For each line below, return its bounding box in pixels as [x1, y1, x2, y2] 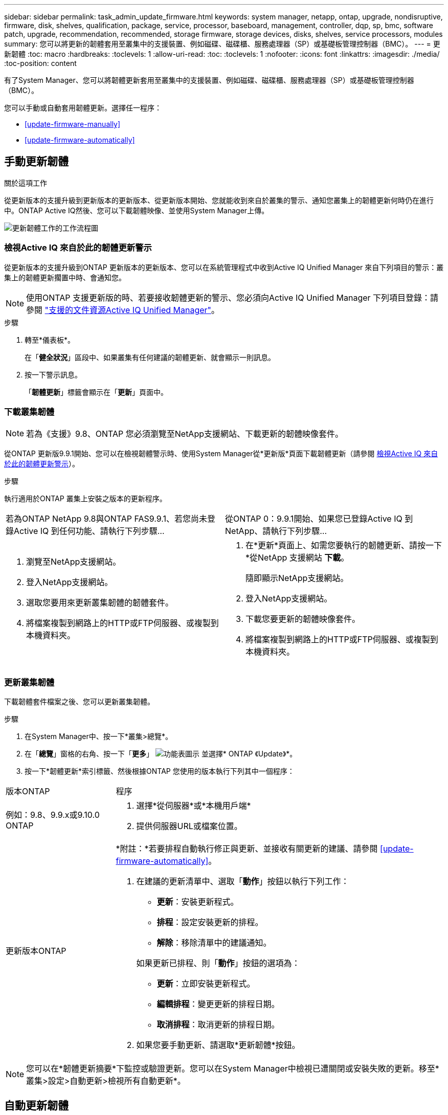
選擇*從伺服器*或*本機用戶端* [136, 800, 251, 811]
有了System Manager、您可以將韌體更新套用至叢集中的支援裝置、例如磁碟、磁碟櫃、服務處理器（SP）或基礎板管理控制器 [4, 76, 414, 84]
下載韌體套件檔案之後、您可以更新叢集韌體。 [4, 697, 154, 706]
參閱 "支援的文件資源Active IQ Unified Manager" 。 [26, 304, 220, 315]
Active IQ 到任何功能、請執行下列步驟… [14, 526, 165, 537]
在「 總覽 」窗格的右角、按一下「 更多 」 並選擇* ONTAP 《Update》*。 [25, 749, 297, 759]
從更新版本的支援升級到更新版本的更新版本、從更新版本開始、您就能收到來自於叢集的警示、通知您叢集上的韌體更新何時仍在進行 [4, 195, 434, 205]
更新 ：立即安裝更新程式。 [156, 978, 255, 989]
